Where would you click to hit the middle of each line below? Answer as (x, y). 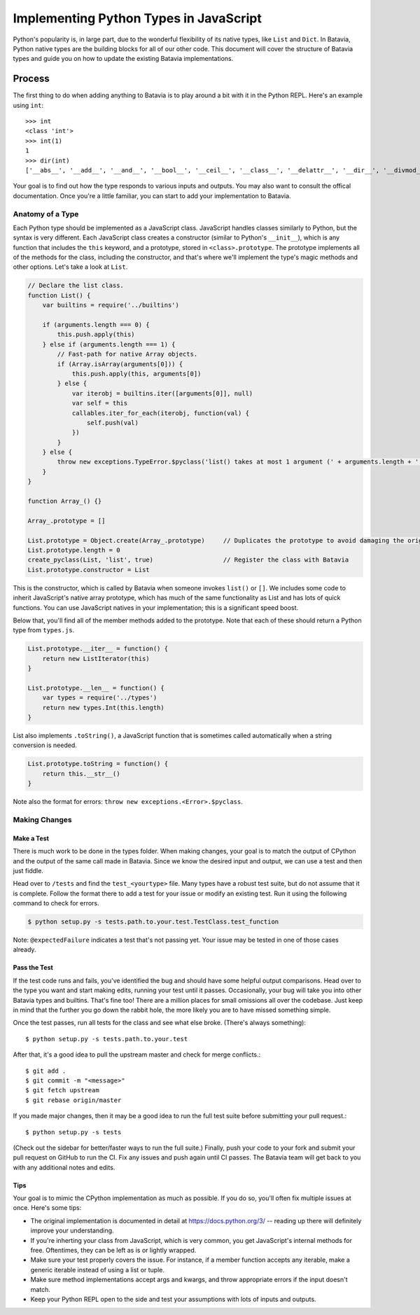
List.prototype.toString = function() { (98, 764)
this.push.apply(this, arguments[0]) (136, 374)
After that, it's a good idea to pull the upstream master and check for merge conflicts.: (137, 1055)
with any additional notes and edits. (64, 1167)
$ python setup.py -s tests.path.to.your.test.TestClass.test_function (153, 922)
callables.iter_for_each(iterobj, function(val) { (161, 413)
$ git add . (46, 1071)
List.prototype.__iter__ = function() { (98, 649)
